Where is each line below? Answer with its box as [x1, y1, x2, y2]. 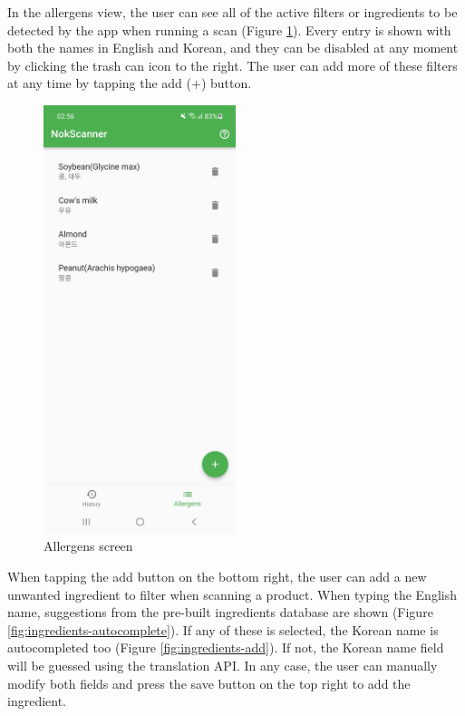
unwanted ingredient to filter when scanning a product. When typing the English [7, 584, 457, 603]
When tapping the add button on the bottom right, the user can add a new [7, 567, 427, 586]
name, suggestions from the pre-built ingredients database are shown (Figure [7, 603, 433, 622]
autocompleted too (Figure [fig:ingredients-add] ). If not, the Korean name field [7, 638, 444, 657]
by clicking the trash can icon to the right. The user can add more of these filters [7, 55, 458, 74]
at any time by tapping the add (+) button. [7, 74, 252, 93]
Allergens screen [44, 536, 133, 555]
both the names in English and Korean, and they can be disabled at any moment [7, 38, 459, 57]
